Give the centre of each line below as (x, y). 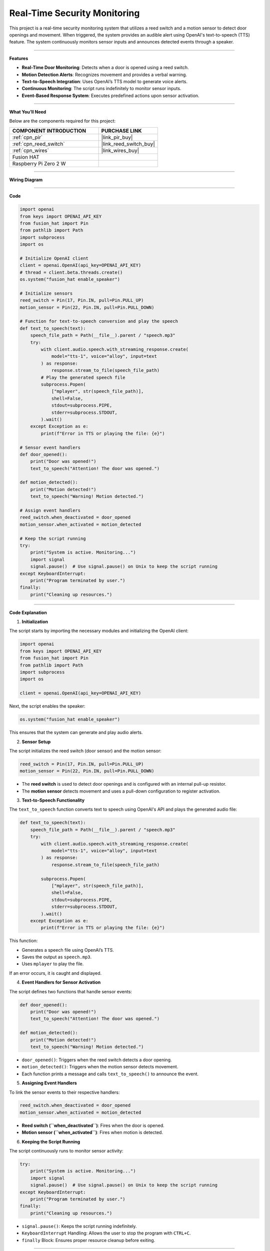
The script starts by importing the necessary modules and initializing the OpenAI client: (99, 631)
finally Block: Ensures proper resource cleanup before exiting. (88, 1240)
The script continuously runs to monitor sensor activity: (66, 1151)
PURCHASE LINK (121, 131)
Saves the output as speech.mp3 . (57, 957)
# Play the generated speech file (83, 377)
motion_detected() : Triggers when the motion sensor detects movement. (100, 1067)
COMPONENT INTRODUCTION (49, 131)
